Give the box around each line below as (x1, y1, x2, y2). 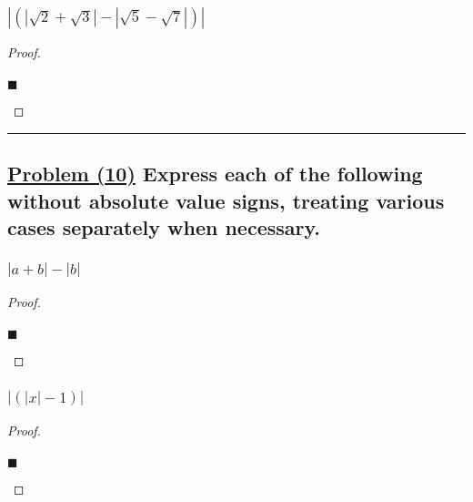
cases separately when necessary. (7, 213, 320, 241)
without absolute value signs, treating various (7, 186, 445, 214)
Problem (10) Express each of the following (7, 159, 423, 188)
